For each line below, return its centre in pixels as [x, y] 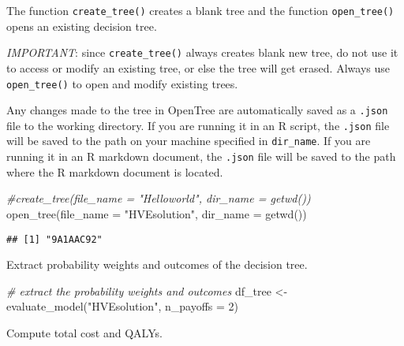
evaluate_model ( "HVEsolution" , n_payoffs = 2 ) [122, 306]
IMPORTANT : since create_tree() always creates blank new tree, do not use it [202, 52]
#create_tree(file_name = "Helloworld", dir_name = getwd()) [159, 198]
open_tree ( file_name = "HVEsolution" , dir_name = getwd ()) [157, 213]
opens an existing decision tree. [82, 26]
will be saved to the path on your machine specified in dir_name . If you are [189, 141]
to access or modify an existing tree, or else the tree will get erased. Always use [198, 67]
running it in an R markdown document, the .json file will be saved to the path [201, 156]
